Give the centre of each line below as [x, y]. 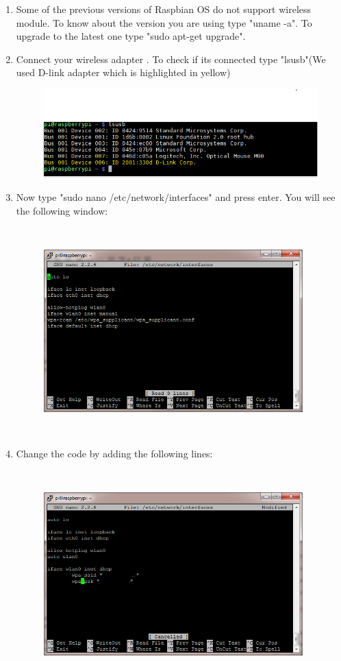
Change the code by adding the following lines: [114, 454]
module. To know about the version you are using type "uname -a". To [164, 22]
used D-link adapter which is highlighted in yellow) [123, 72]
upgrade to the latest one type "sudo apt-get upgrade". [131, 36]
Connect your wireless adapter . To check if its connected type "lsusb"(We [171, 59]
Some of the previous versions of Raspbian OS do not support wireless [164, 9]
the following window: [62, 210]
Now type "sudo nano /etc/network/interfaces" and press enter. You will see [176, 197]
